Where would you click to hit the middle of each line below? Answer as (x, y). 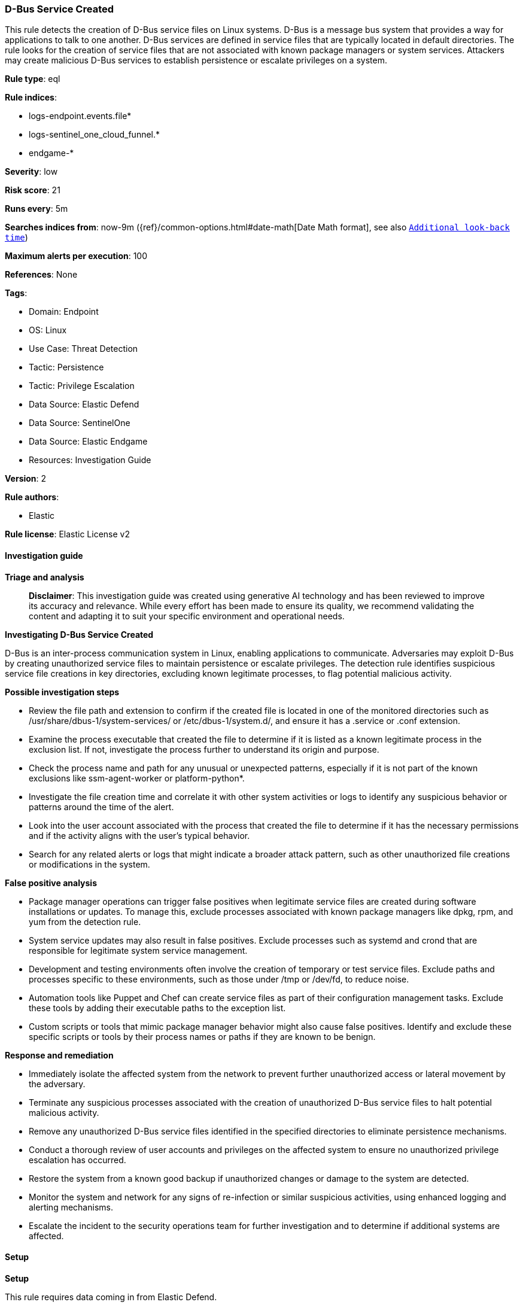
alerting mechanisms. (71, 1207)
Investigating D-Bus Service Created (79, 634)
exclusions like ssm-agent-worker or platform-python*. (137, 778)
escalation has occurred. (77, 1160)
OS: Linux (48, 330)
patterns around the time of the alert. (101, 807)
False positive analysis (51, 883)
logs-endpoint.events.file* (80, 116)
